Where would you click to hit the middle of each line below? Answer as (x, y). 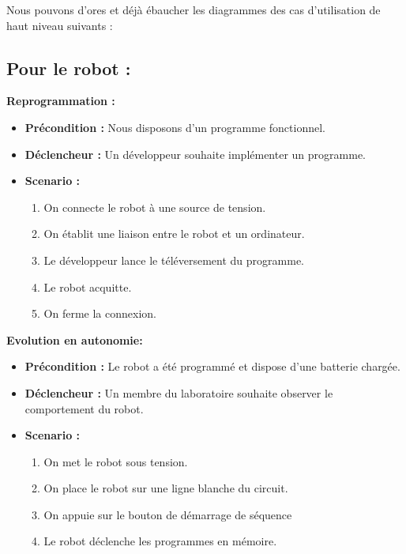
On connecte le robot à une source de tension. (155, 207)
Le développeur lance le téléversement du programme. (174, 260)
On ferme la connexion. (100, 313)
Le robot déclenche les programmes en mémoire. (160, 541)
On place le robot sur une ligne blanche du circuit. (166, 488)
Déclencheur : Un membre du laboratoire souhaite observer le (179, 392)
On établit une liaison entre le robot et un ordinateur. (174, 234)
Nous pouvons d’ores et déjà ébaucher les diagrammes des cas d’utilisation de (194, 9)
